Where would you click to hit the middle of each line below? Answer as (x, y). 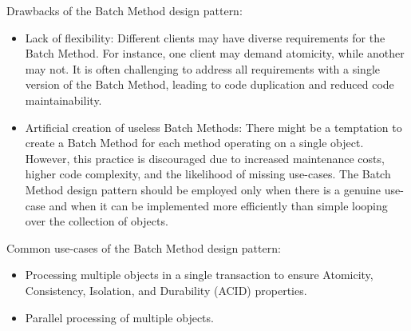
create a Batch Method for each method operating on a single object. (194, 143)
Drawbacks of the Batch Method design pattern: (124, 10)
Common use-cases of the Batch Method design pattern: (144, 247)
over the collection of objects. (97, 221)
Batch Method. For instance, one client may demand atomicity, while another (215, 53)
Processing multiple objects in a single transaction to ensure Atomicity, (199, 275)
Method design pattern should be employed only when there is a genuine (203, 189)
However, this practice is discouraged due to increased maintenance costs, (205, 158)
